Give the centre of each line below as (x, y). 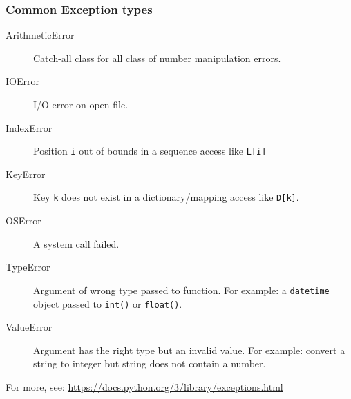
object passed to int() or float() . (108, 303)
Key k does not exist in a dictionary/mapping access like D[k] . (166, 197)
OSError (23, 221)
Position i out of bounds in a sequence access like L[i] (150, 151)
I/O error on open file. (81, 104)
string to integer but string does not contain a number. (150, 363)
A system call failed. (76, 243)
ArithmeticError (40, 35)
